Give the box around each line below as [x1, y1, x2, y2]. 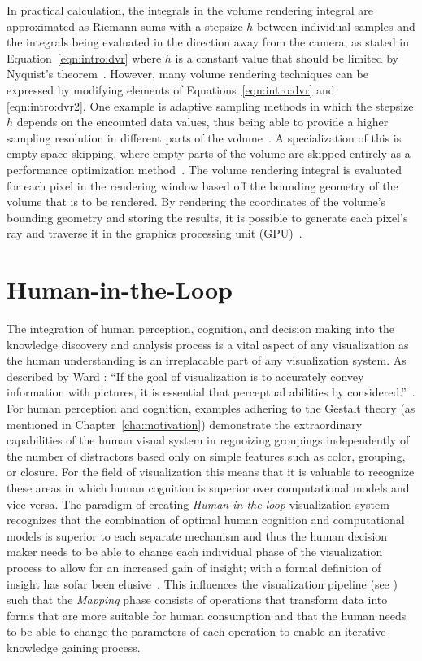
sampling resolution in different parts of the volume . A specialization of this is [7, 129, 402, 146]
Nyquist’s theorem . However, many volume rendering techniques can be [7, 65, 368, 82]
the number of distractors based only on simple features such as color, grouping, [7, 447, 406, 464]
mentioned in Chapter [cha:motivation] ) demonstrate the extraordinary [7, 415, 363, 432]
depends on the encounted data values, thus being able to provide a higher [16, 113, 389, 130]
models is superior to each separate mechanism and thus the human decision [7, 527, 388, 544]
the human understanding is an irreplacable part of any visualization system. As [7, 352, 407, 369]
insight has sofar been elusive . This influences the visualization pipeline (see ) [7, 575, 398, 592]
